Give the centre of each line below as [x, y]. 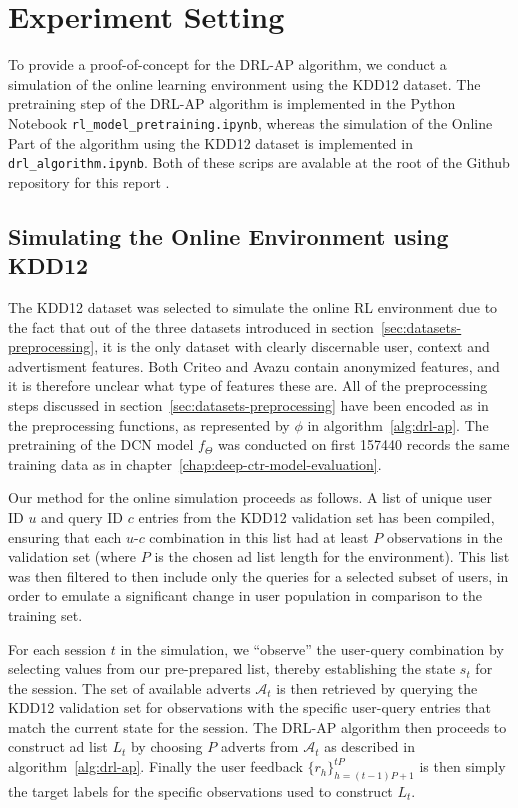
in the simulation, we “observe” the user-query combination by [312, 648]
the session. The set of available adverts [129, 687]
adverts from [259, 746]
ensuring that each [65, 536]
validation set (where [72, 556]
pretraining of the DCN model [101, 444]
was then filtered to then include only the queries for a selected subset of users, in [258, 575]
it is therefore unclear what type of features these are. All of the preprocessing [248, 385]
